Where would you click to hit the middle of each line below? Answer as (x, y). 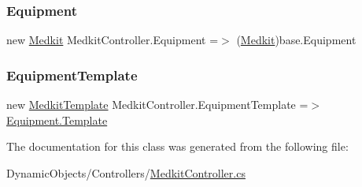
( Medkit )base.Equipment (296, 40)
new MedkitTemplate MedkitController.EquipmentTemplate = (157, 105)
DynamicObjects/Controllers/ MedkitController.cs (126, 172)
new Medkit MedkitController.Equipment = (113, 40)
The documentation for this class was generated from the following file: (177, 146)
